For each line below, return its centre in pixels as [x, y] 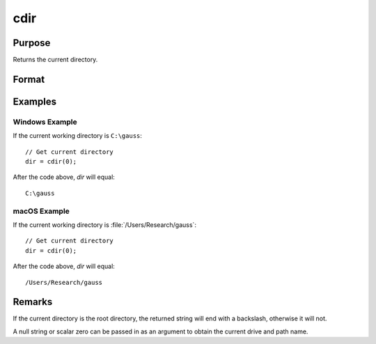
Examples [35, 101]
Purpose [32, 43]
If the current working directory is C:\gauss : [78, 136]
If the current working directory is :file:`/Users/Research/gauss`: [104, 225]
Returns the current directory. [55, 60]
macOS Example [41, 211]
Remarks [33, 302]
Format [29, 79]
